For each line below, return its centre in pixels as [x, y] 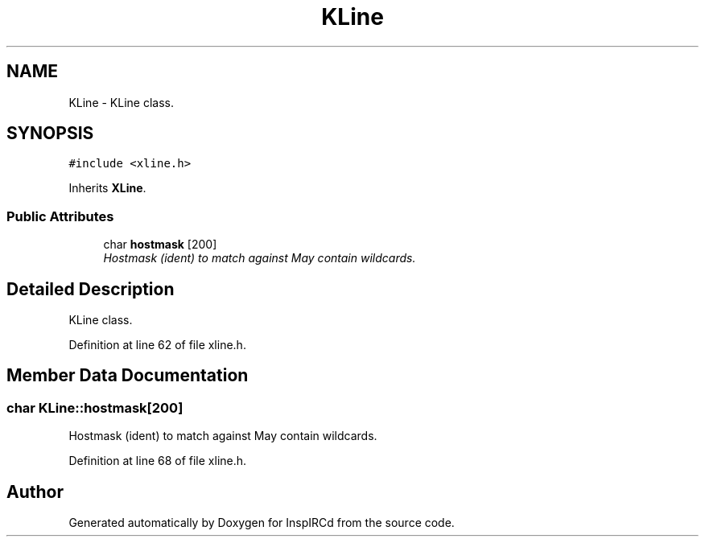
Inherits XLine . [107, 188]
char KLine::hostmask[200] [95, 407]
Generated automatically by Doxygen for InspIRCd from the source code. [262, 523]
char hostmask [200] [160, 245]
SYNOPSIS [50, 134]
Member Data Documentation [128, 376]
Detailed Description [91, 289]
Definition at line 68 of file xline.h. [158, 461]
